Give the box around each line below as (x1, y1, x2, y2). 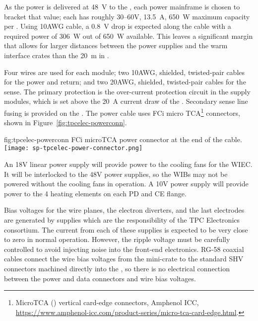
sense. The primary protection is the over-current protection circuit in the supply (4, 86, 251, 96)
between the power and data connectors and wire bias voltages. (4, 273, 196, 283)
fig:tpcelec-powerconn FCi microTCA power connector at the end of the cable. (4, 134, 242, 144)
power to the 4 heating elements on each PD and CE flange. (4, 188, 187, 198)
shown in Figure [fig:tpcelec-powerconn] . (4, 117, 127, 128)
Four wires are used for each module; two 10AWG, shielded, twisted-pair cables (4, 67, 245, 77)
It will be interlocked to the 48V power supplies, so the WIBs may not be (4, 168, 228, 179)
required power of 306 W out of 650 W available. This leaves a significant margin (4, 30, 253, 41)
